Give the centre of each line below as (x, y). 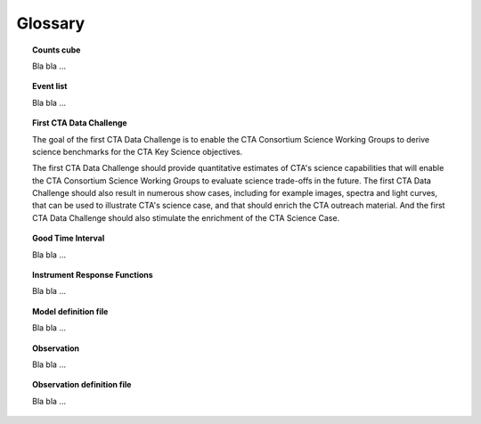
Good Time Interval (69, 238)
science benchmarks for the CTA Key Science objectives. (138, 151)
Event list (50, 86)
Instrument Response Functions (93, 275)
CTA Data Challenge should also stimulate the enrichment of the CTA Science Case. (186, 217)
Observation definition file (82, 385)
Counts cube (57, 50)
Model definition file (70, 311)
